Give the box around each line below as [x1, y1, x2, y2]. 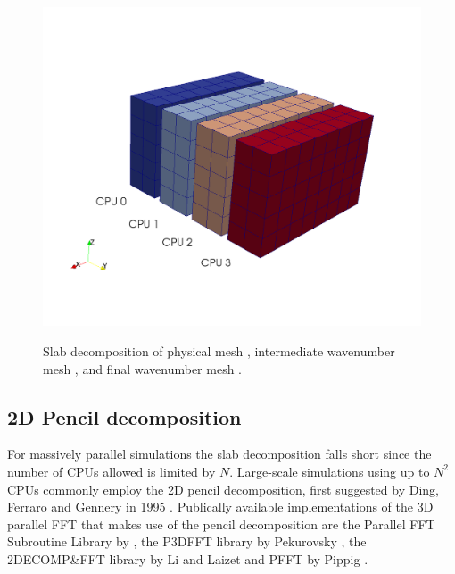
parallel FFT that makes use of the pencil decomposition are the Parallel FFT [7, 514, 435, 533]
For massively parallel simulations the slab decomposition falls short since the [7, 445, 432, 463]
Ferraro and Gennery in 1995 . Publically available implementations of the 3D [7, 497, 434, 516]
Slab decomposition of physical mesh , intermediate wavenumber [43, 341, 395, 360]
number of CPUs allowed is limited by [7, 462, 216, 480]
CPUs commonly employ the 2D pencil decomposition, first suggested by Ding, [7, 479, 439, 498]
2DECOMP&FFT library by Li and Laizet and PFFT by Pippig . [7, 549, 368, 568]
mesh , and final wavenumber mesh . [43, 359, 243, 378]
